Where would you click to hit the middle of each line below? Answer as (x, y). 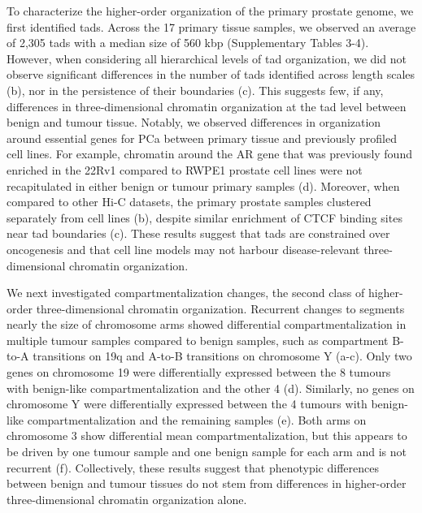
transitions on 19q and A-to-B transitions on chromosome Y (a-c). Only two (222, 356)
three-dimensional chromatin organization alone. (127, 499)
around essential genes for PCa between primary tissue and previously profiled (202, 138)
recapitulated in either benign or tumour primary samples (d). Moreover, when (203, 185)
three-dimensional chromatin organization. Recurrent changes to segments (220, 308)
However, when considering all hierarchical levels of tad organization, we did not (207, 58)
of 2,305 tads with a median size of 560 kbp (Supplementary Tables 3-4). (188, 43)
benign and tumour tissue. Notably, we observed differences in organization (194, 122)
